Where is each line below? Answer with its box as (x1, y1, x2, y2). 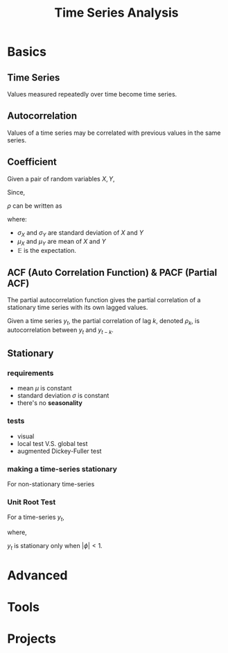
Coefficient (7, 156, 57, 168)
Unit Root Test (7, 497, 56, 506)
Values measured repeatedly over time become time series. (7, 90, 177, 98)
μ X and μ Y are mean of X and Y (17, 238, 106, 247)
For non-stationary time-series (7, 479, 95, 488)
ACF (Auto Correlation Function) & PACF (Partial (7, 266, 218, 279)
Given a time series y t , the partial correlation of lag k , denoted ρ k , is (7, 317, 200, 326)
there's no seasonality (17, 399, 83, 407)
